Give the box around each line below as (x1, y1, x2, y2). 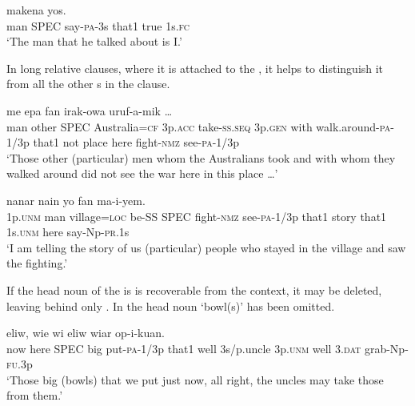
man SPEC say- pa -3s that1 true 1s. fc (6, 17, 190, 34)
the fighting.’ (6, 255, 68, 271)
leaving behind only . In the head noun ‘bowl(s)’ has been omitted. (6, 297, 335, 314)
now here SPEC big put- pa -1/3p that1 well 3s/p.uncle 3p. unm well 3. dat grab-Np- (6, 340, 409, 356)
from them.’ (6, 387, 63, 404)
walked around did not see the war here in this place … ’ (6, 165, 278, 182)
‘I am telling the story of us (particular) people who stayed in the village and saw (6, 239, 406, 255)
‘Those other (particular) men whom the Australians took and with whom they (6, 149, 396, 166)
